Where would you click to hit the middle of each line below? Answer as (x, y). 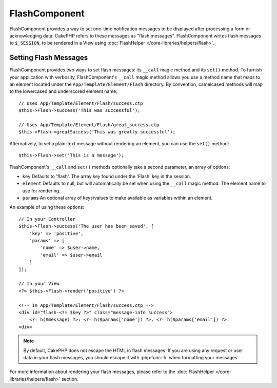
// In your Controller (47, 219)
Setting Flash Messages (49, 58)
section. (70, 379)
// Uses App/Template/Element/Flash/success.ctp (81, 103)
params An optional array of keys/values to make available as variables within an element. (117, 198)
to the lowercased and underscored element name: (63, 91)
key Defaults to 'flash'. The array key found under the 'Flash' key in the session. (107, 176)
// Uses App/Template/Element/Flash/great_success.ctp (89, 125)
